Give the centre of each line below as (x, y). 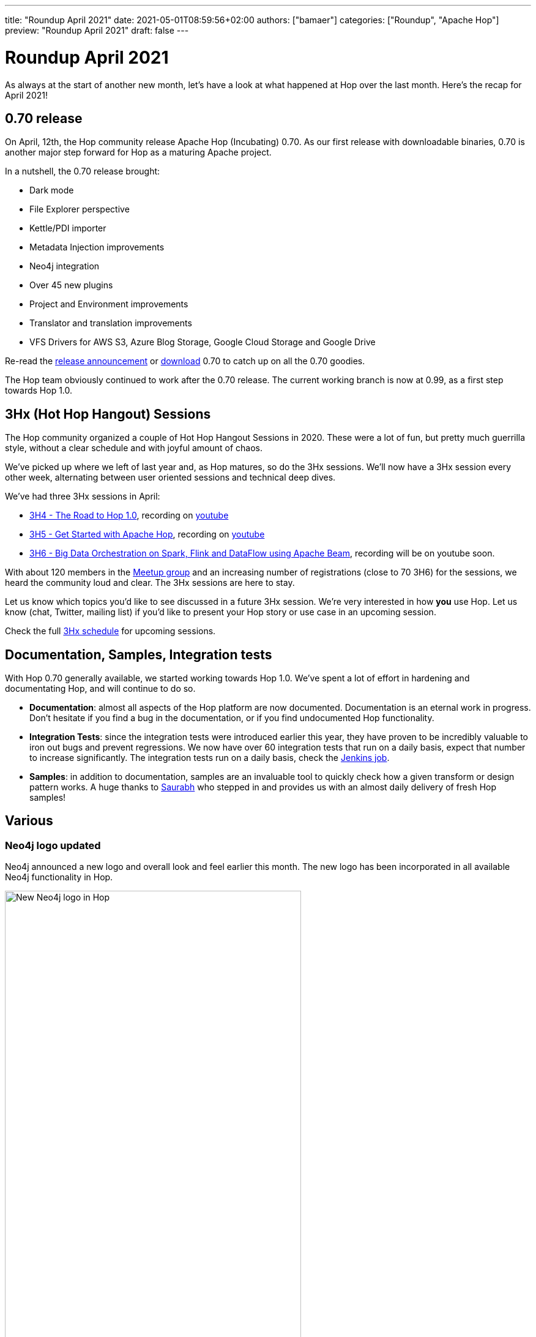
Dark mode (52, 190)
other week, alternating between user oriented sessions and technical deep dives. (170, 478)
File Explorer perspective (80, 209)
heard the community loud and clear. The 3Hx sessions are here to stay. (150, 583)
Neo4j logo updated (53, 845)
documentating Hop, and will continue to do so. (100, 689)
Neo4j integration (65, 266)
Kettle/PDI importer (68, 228)
